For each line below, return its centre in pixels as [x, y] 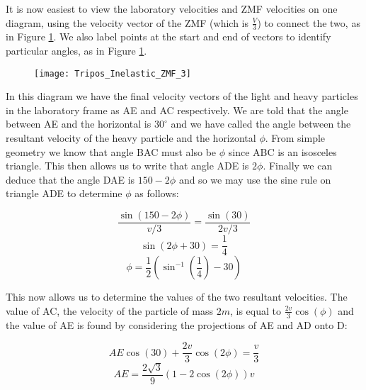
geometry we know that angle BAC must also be [111, 151]
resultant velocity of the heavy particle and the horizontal [131, 138]
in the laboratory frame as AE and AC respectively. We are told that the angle [177, 110]
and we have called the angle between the [261, 124]
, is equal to [255, 310]
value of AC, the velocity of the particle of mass [109, 310]
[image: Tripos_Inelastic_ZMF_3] [113, 73]
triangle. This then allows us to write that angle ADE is [127, 166]
